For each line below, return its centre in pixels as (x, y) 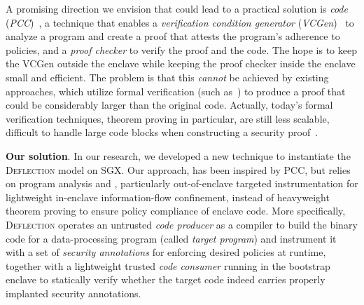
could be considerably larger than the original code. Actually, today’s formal (169, 105)
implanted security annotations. (73, 293)
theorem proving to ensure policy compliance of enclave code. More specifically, (176, 211)
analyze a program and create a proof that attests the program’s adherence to (173, 36)
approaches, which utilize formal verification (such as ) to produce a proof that (176, 91)
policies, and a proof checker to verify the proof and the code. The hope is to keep (181, 49)
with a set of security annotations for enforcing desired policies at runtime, (166, 252)
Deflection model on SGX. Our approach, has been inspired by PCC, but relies (178, 169)
